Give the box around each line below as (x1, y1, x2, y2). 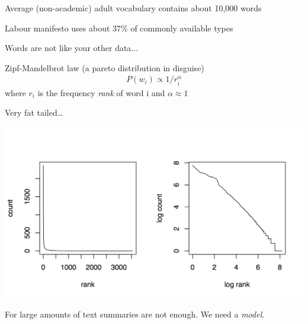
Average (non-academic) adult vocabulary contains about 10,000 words (5, 2, 262, 14)
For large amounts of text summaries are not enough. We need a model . (5, 308, 265, 320)
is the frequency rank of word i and (37, 86, 165, 99)
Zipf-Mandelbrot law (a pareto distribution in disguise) (5, 61, 204, 74)
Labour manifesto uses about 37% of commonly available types (5, 21, 233, 34)
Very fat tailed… (5, 106, 63, 119)
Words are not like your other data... (5, 42, 139, 54)
